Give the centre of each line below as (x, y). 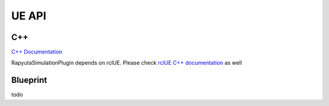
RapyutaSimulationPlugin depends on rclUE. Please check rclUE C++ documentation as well (127, 63)
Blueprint (29, 80)
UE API (29, 16)
